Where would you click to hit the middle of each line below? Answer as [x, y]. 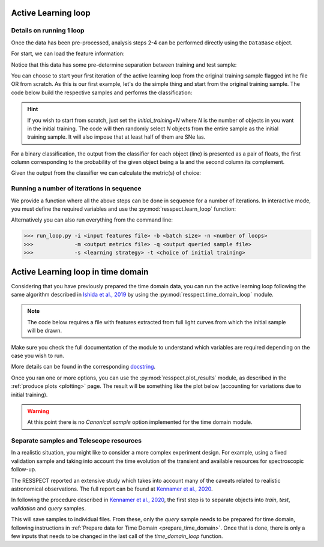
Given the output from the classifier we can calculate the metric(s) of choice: [106, 173]
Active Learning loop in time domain [80, 272]
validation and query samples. [49, 508]
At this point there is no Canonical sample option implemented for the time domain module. [140, 422]
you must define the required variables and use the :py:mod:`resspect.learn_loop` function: [124, 209]
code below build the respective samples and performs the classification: [102, 92]
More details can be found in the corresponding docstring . [83, 367]
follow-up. [24, 470]
